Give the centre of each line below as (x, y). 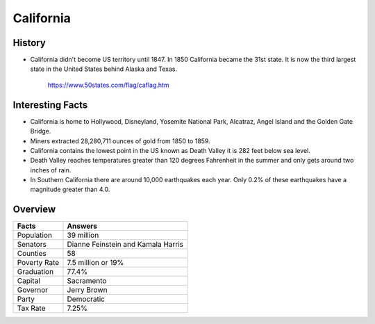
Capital (29, 281)
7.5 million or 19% (95, 263)
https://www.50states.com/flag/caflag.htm (108, 85)
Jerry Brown (87, 290)
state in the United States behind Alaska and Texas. (103, 69)
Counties (32, 254)
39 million (83, 235)
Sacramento (87, 281)
